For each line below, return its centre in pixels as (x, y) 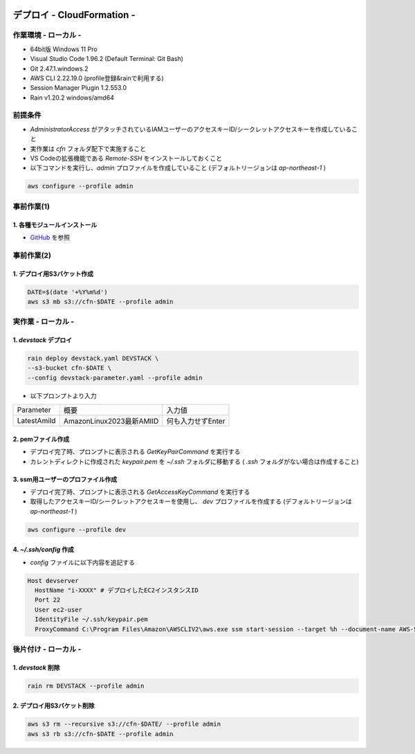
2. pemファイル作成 (41, 439)
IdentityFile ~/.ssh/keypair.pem (91, 619)
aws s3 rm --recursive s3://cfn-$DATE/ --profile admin (124, 724)
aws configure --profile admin (81, 186)
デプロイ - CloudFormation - (74, 15)
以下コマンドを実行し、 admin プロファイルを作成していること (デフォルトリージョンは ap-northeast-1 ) (178, 168)
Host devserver (53, 581)
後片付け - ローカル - (47, 649)
